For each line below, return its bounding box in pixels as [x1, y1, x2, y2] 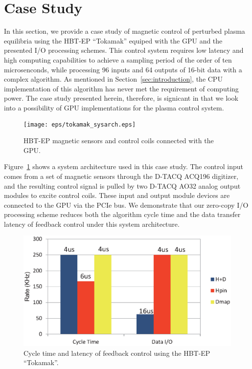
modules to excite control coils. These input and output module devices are [4, 190, 230, 200]
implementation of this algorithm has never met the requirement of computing [4, 83, 239, 93]
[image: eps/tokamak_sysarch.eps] [23, 121, 136, 129]
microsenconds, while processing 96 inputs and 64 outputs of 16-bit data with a [4, 64, 242, 74]
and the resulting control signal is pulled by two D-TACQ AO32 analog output [4, 180, 241, 191]
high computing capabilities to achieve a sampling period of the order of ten [4, 54, 232, 65]
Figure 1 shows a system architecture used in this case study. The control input [4, 161, 243, 172]
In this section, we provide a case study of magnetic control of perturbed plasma [4, 26, 245, 36]
